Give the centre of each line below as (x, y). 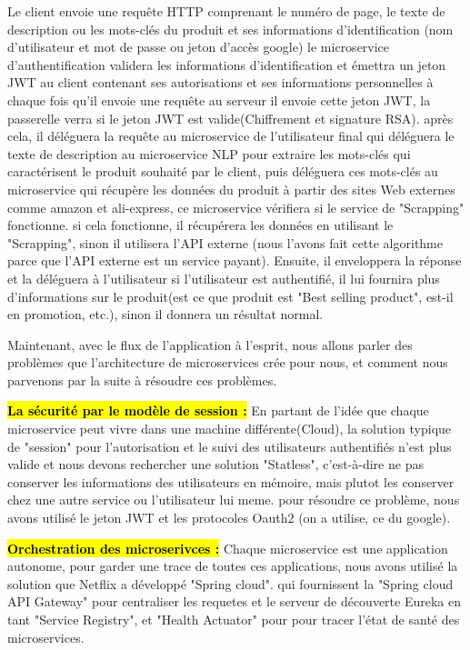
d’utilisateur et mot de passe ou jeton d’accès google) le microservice (199, 47)
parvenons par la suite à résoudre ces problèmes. (142, 380)
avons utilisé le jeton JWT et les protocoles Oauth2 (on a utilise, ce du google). (229, 518)
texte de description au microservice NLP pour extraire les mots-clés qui (209, 153)
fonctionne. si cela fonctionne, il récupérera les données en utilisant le (200, 225)
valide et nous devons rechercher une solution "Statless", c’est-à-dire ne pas (215, 464)
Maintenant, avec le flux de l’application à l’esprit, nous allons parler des (210, 344)
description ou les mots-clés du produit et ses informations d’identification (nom (230, 29)
